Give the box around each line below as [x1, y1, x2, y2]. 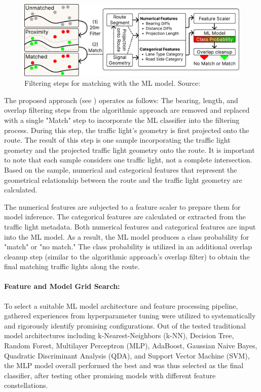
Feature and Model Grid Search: [4, 281, 120, 291]
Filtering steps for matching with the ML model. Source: [24, 78, 201, 88]
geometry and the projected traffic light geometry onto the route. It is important [4, 144, 255, 155]
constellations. [4, 380, 48, 390]
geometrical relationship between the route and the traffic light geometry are [4, 174, 242, 185]
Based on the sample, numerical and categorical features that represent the [4, 164, 237, 175]
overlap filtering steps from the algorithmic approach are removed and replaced [4, 105, 250, 115]
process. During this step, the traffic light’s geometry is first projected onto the [4, 124, 249, 135]
